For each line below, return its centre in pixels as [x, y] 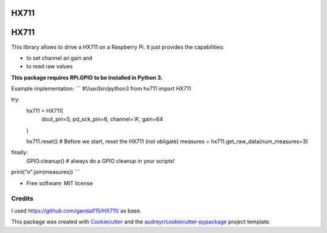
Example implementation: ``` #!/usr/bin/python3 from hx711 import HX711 [101, 89]
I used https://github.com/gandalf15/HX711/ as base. [76, 211]
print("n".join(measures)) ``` [45, 172]
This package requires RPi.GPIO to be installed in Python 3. [87, 77]
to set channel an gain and [59, 58]
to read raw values [49, 66]
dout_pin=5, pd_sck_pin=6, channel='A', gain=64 [102, 119]
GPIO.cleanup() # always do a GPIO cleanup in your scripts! [101, 161]
